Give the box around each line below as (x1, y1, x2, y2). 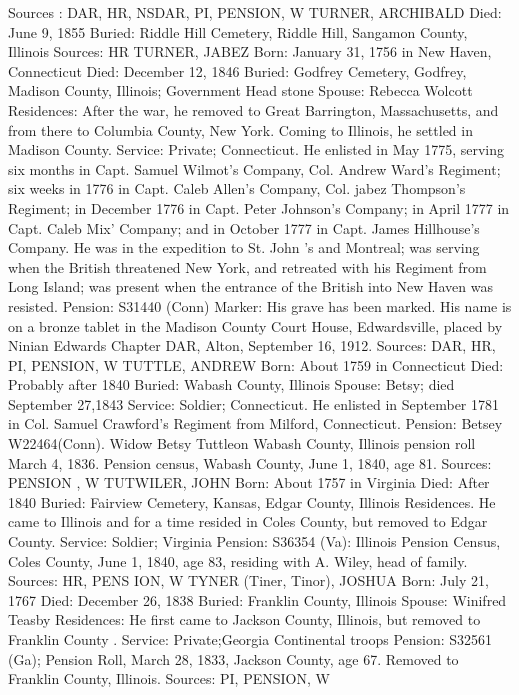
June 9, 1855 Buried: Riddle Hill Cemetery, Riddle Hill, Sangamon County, (8, 21, 468, 42)
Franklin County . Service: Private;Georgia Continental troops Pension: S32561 (8, 629, 493, 649)
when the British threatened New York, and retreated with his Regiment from (8, 256, 487, 277)
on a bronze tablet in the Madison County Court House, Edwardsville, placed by (8, 315, 503, 336)
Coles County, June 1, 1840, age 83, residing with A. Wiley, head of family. (8, 550, 468, 571)
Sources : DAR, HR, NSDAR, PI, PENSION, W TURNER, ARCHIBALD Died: (8, 2, 502, 22)
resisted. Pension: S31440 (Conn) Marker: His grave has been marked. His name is (8, 295, 512, 316)
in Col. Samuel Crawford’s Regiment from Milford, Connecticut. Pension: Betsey (8, 413, 503, 434)
